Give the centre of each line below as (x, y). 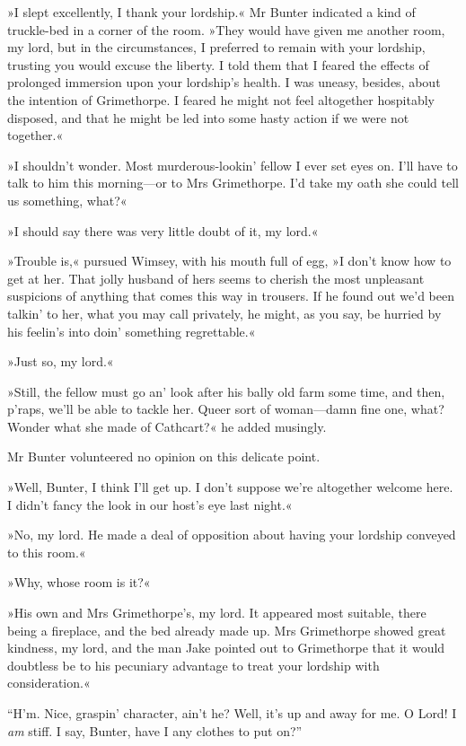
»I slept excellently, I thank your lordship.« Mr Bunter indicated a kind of (211, 12)
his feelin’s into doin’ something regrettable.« (132, 331)
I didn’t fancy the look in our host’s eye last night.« (150, 504)
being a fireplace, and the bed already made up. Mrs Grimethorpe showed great (227, 630)
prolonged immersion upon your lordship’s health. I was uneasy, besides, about (224, 82)
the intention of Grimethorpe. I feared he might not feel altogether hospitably (221, 99)
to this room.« (47, 552)
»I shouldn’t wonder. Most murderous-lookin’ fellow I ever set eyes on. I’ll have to (233, 165)
